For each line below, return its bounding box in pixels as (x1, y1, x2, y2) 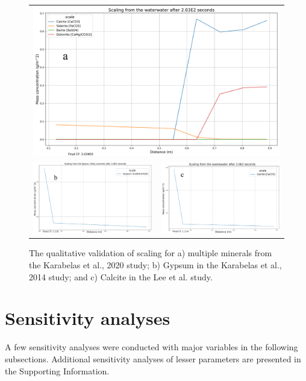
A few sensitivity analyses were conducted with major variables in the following (5, 341, 298, 353)
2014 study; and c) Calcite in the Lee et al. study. (29, 270, 213, 283)
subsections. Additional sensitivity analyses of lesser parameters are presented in (5, 352, 301, 365)
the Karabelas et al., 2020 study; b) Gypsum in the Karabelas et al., (29, 259, 282, 271)
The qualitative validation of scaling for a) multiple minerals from (29, 247, 272, 259)
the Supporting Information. (5, 364, 110, 377)
